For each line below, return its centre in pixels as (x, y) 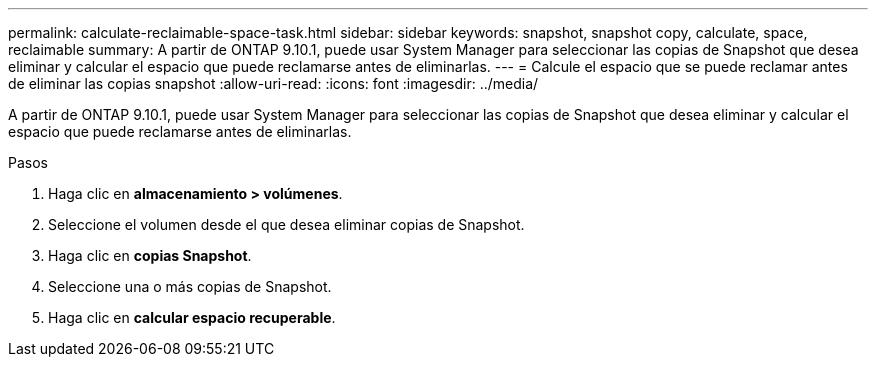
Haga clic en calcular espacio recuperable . (192, 317)
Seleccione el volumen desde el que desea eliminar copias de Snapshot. (286, 224)
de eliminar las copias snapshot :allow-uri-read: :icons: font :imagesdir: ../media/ (273, 83)
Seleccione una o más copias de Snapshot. (190, 286)
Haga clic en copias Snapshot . (150, 255)
